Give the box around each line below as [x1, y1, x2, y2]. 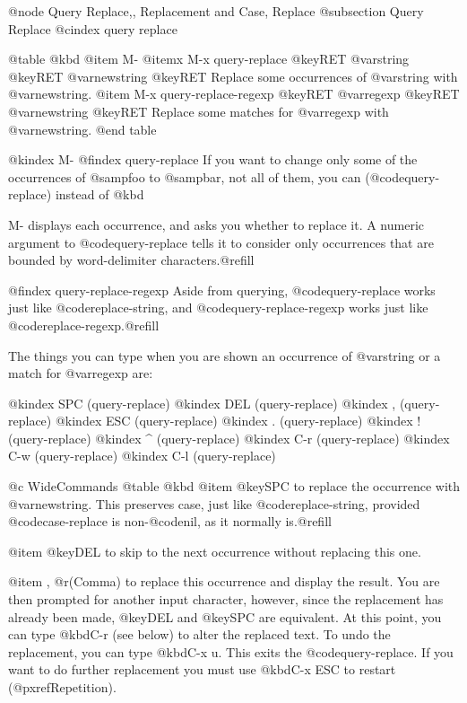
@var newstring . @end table [8, 119, 157, 138]
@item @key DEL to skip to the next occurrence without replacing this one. [8, 541, 421, 560]
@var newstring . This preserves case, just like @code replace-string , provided [8, 494, 420, 513]
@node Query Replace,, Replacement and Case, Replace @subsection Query [8, 2, 424, 20]
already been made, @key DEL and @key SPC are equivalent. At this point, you [8, 607, 442, 626]
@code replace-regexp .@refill [8, 315, 160, 334]
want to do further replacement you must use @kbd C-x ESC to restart [8, 660, 396, 679]
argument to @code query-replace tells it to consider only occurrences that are [8, 233, 434, 251]
